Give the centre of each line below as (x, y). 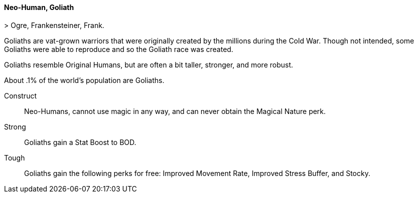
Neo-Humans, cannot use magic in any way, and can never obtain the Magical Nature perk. (175, 111)
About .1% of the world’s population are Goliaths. (84, 80)
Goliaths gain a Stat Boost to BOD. (80, 142)
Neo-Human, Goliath (39, 7)
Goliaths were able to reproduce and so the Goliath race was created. (119, 49)
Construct (20, 95)
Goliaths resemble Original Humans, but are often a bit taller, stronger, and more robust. (149, 64)
